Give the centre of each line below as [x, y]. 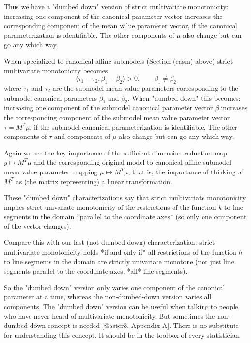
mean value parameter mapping [51, 171]
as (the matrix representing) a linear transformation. [94, 181]
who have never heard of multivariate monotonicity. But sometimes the [110, 316]
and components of [82, 136]
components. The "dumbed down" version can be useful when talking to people [121, 306]
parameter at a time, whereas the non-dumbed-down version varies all [108, 297]
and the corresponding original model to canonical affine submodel [132, 162]
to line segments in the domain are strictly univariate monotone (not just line [119, 261]
